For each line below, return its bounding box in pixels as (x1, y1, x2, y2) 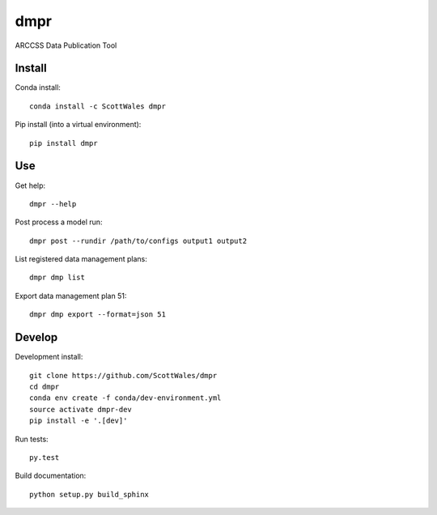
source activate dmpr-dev (29, 405, 133, 414)
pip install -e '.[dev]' (29, 416, 128, 425)
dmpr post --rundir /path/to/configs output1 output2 (29, 236, 247, 245)
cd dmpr (29, 381, 60, 391)
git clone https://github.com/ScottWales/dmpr (29, 371, 218, 380)
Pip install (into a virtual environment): (15, 120, 142, 130)
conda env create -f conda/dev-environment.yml (29, 394, 222, 402)
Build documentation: (15, 470, 87, 481)
